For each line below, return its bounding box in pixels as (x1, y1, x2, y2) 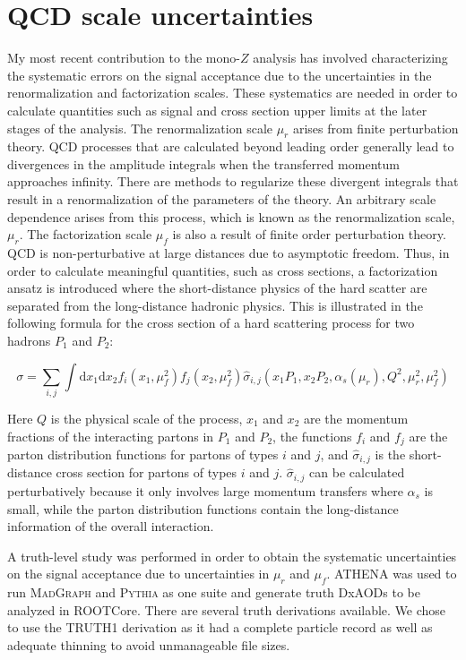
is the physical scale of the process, (50, 408, 243, 427)
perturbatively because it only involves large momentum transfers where (7, 481, 403, 500)
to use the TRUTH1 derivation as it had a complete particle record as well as (7, 618, 433, 637)
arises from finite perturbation (292, 118, 459, 137)
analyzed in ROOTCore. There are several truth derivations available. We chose (7, 600, 446, 619)
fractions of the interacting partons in (7, 426, 214, 445)
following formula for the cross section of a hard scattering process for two (7, 313, 415, 332)
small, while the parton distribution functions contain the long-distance (7, 499, 399, 518)
